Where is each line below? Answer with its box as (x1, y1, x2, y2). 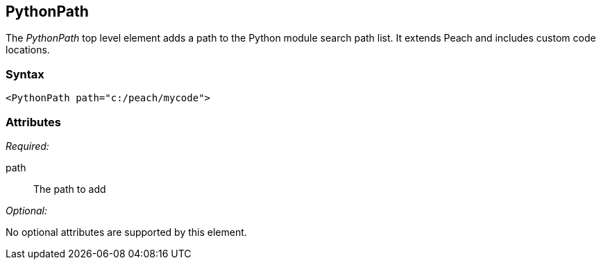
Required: (6, 139, 49, 152)
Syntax (6, 67, 44, 81)
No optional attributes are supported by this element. (6, 225, 247, 238)
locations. (6, 44, 50, 56)
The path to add (33, 182, 106, 195)
